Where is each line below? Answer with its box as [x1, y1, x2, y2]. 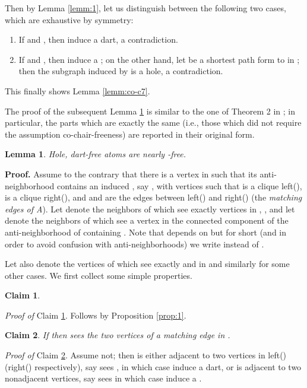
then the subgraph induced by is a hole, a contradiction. [18, 65, 223, 77]
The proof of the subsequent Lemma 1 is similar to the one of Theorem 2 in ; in [5, 104, 296, 117]
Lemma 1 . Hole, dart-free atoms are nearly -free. [5, 148, 186, 160]
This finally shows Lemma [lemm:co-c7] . [5, 84, 150, 97]
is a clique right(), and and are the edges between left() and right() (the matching [5, 191, 302, 203]
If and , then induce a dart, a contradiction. [18, 33, 178, 46]
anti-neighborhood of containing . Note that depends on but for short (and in [5, 225, 287, 238]
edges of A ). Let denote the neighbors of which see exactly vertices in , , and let [5, 202, 295, 215]
